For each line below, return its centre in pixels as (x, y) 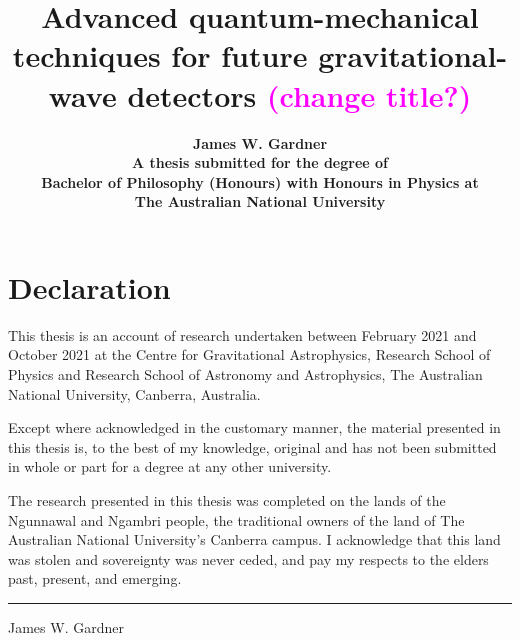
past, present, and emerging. (95, 578)
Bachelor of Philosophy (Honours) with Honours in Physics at (260, 181)
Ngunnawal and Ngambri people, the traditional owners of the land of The (236, 519)
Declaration (89, 286)
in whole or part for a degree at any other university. (170, 466)
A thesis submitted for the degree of (260, 162)
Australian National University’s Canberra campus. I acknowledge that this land (254, 539)
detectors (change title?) (299, 94)
